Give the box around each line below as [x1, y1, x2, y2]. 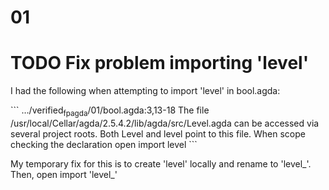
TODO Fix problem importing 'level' [10, 52, 310, 75]
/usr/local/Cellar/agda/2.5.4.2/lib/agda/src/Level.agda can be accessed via [10, 117, 320, 129]
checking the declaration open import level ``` [10, 138, 198, 150]
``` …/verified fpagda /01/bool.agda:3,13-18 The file [10, 104, 210, 118]
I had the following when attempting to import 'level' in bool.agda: [10, 85, 281, 97]
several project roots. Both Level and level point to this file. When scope [10, 127, 307, 140]
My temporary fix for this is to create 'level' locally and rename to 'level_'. [10, 157, 312, 170]
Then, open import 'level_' [10, 168, 118, 180]
